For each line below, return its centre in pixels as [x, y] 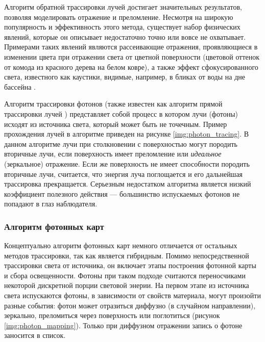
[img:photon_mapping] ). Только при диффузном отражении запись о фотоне [123, 325]
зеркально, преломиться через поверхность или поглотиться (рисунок [112, 315]
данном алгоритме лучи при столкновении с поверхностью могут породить [121, 143]
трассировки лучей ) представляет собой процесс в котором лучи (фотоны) [121, 113]
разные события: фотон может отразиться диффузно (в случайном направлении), [130, 305]
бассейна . [20, 86]
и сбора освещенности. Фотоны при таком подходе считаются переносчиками [125, 275]
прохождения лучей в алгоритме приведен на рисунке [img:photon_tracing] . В [127, 134]
